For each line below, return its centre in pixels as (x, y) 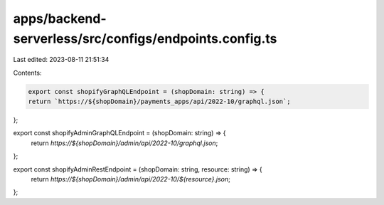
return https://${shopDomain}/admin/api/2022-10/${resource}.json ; (130, 179)
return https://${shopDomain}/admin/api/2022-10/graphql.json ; (124, 143)
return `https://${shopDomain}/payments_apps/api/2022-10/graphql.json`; (159, 102)
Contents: (27, 73)
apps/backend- (60, 19)
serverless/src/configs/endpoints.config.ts (145, 38)
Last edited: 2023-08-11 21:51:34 (61, 60)
